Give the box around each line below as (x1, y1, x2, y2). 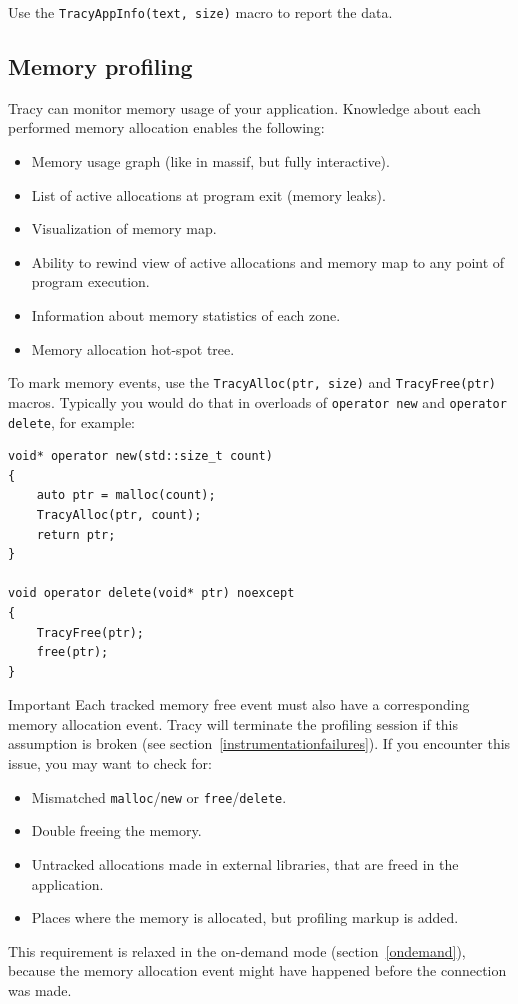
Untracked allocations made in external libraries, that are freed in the (31, 853, 459, 874)
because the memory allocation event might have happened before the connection (8, 960, 507, 981)
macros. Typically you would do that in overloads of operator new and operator (8, 391, 507, 412)
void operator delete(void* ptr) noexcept (8, 586, 295, 601)
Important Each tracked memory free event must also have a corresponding (8, 694, 470, 715)
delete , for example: (8, 411, 135, 432)
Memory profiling (8, 51, 193, 82)
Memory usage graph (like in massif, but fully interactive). (31, 151, 390, 172)
